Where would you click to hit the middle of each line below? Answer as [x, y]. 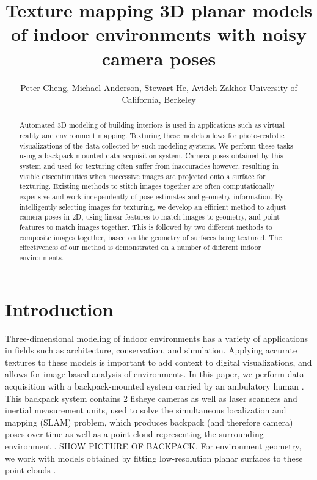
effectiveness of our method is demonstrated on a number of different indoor [140, 247]
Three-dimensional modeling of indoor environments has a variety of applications [156, 338]
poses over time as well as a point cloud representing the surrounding [134, 434]
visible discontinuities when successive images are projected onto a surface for [142, 176]
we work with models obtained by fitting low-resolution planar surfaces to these [154, 458]
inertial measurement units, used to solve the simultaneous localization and [146, 410]
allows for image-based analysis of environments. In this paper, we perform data [155, 374]
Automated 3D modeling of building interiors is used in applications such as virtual [152, 125]
